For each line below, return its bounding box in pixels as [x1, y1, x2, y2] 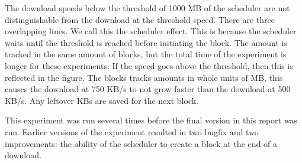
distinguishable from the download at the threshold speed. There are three [5, 13, 275, 25]
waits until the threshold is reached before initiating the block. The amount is [5, 36, 287, 48]
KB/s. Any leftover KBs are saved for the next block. [5, 94, 198, 106]
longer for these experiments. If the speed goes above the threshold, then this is [5, 59, 293, 71]
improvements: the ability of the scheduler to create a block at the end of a [5, 137, 277, 149]
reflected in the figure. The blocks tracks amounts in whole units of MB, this [5, 71, 283, 83]
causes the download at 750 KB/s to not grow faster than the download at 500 [5, 83, 291, 95]
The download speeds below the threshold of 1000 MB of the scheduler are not [5, 2, 290, 14]
